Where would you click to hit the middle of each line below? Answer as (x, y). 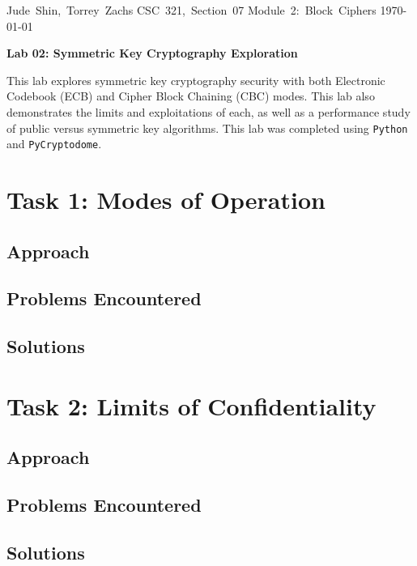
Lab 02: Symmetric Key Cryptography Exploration (152, 53)
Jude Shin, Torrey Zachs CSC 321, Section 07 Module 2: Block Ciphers (191, 10)
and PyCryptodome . (54, 144)
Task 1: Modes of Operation (166, 200)
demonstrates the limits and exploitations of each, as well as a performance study (208, 111)
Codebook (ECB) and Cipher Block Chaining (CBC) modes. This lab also (191, 96)
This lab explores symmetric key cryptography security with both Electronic (196, 80)
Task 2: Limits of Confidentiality (191, 405)
